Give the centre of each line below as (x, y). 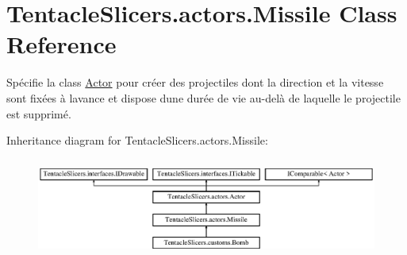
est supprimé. (39, 113)
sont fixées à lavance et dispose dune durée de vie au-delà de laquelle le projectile (203, 97)
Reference (61, 44)
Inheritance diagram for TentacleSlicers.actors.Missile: (137, 140)
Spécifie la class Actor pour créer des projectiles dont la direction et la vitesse (195, 82)
